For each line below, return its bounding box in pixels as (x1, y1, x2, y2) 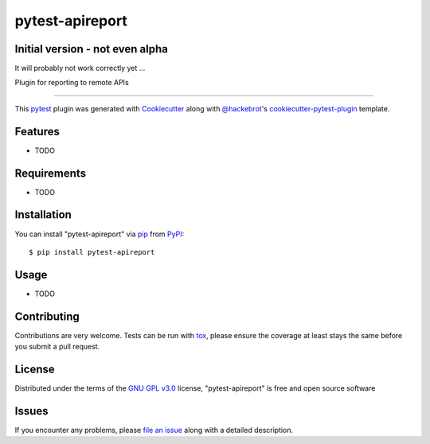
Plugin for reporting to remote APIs (14, 78, 129, 88)
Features (14, 124, 60, 138)
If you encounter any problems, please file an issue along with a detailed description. (14, 425, 294, 434)
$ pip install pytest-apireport (29, 247, 155, 256)
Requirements (14, 166, 87, 180)
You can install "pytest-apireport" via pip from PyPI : (14, 229, 185, 239)
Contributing (14, 310, 80, 323)
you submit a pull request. (14, 342, 100, 352)
